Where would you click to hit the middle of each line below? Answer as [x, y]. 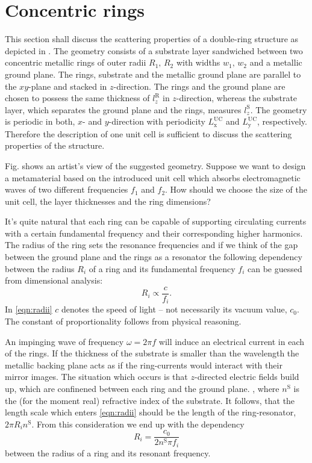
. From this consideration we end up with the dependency [138, 424]
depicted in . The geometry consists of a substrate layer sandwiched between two [154, 50]
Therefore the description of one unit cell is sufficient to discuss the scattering [148, 133]
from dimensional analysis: [54, 280]
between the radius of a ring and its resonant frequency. [108, 452]
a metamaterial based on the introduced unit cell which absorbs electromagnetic [153, 177]
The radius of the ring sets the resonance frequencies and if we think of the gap [151, 245]
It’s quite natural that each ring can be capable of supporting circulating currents [156, 221]
